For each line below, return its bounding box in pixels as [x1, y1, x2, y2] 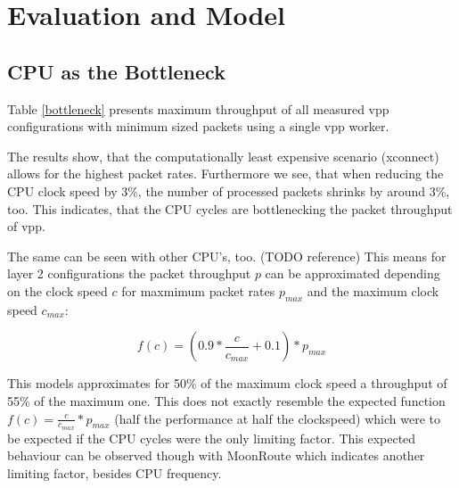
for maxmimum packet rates [121, 281, 275, 300]
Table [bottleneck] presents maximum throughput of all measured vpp [7, 99, 389, 118]
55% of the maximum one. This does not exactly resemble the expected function [7, 391, 446, 409]
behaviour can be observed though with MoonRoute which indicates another [7, 446, 425, 465]
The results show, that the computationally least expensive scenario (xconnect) [7, 146, 439, 165]
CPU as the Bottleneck [7, 57, 225, 85]
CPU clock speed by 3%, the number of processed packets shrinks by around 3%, [7, 181, 450, 200]
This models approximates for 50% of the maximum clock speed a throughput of [7, 374, 447, 393]
